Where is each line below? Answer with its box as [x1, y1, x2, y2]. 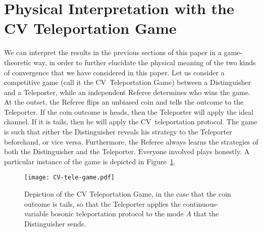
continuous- [183, 198, 219, 209]
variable [24, 208, 48, 219]
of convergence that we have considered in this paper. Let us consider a [4, 67, 225, 77]
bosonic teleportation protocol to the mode [50, 208, 184, 219]
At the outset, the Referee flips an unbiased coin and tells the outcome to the [4, 97, 244, 107]
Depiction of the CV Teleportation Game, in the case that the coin [24, 189, 231, 199]
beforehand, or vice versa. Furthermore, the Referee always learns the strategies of [4, 136, 258, 147]
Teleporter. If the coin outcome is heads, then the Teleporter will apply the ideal [4, 106, 253, 117]
